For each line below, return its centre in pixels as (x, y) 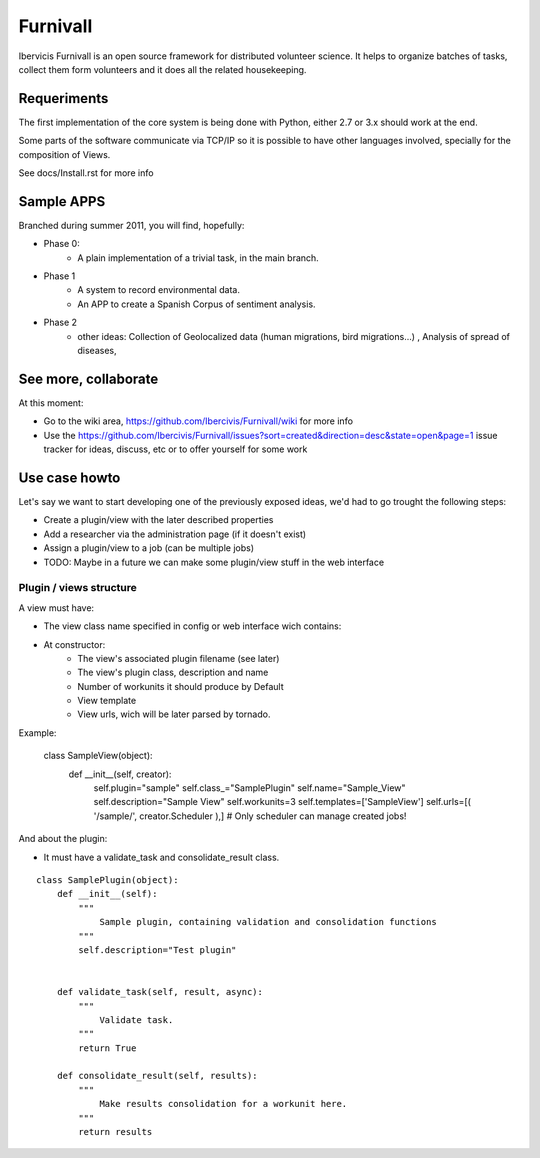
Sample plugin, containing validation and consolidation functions (268, 922)
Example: (37, 732)
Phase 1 (59, 276)
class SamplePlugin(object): (107, 879)
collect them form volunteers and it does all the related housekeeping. (162, 69)
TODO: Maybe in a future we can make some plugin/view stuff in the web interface (214, 562)
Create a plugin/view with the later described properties (158, 520)
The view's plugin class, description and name (173, 672)
